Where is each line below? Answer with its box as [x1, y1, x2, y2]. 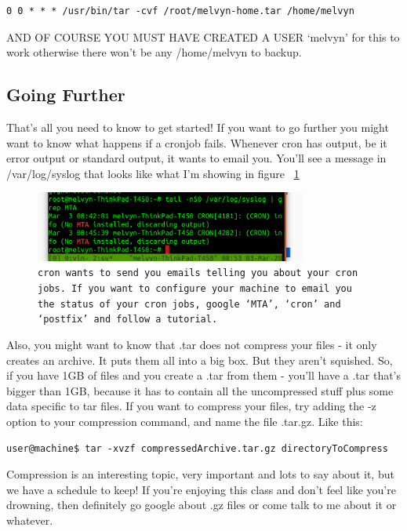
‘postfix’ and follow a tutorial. [38, 314, 218, 326]
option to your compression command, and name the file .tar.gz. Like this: [6, 413, 363, 429]
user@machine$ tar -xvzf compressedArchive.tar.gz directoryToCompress [6, 442, 388, 454]
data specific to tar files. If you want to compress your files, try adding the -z [6, 398, 376, 414]
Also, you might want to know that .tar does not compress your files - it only [6, 336, 377, 352]
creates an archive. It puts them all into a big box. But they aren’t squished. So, [6, 351, 393, 368]
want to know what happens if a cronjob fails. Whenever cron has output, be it [6, 134, 387, 151]
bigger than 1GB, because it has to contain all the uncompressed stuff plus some [6, 382, 394, 398]
